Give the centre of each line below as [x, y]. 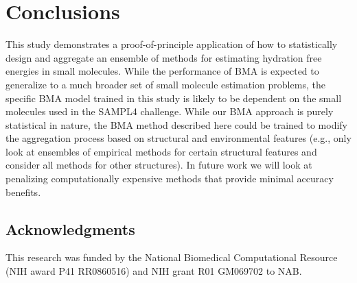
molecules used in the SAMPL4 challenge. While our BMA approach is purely [170, 111]
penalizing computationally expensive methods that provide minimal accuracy [170, 179]
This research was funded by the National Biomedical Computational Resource [172, 257]
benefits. [23, 192]
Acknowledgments [70, 229]
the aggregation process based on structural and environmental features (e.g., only [178, 138]
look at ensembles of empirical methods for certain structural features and [161, 151]
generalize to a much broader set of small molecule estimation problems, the [165, 84]
